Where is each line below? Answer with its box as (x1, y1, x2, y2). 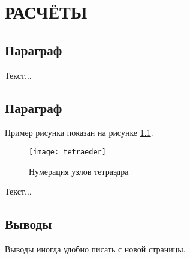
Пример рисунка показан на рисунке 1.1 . (5, 126, 153, 139)
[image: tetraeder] (29, 147, 106, 156)
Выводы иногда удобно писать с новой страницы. (5, 243, 186, 255)
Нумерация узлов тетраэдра (29, 165, 129, 177)
